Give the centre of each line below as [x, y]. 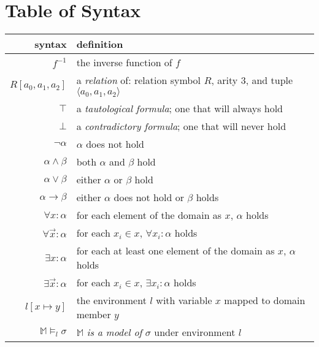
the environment [111, 300]
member [94, 315]
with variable [184, 300]
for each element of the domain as [149, 215]
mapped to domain [265, 300]
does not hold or [149, 197]
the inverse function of [124, 63]
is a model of [114, 332]
